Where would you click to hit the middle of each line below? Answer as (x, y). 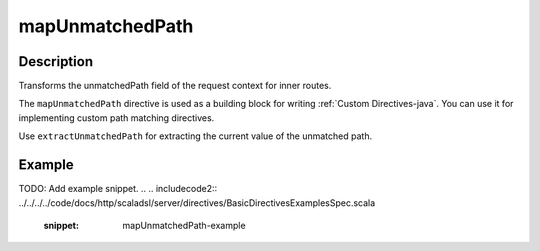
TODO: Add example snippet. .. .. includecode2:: (118, 189)
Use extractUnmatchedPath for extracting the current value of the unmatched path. (195, 136)
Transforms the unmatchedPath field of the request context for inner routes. (175, 86)
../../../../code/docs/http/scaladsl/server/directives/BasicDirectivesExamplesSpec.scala (197, 202)
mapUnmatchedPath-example (184, 225)
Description (56, 61)
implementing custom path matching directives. (116, 117)
